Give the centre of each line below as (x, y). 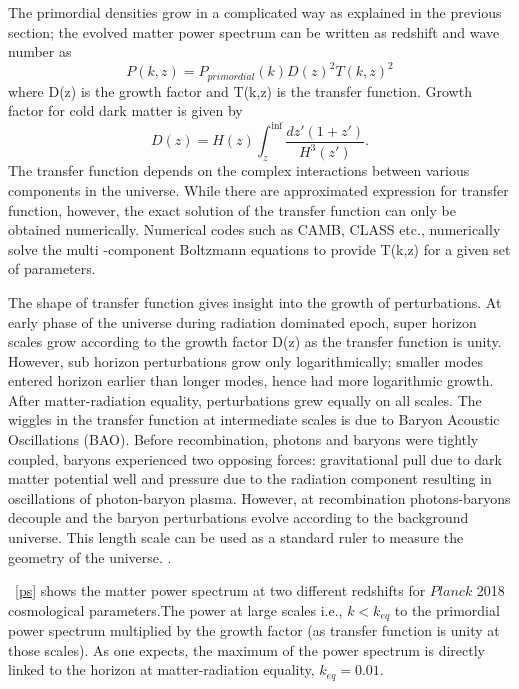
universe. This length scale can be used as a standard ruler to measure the (236, 537)
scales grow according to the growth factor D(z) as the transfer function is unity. (255, 341)
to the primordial (447, 609)
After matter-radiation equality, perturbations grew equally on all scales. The (245, 399)
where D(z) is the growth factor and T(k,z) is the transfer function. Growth (240, 90)
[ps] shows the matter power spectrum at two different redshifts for (220, 590)
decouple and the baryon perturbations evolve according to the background (238, 517)
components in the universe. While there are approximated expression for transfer (258, 189)
